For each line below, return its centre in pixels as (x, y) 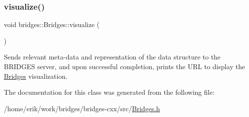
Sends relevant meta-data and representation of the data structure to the (112, 57)
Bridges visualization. (36, 76)
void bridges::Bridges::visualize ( (52, 24)
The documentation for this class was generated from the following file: (109, 92)
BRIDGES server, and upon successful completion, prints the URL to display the (124, 66)
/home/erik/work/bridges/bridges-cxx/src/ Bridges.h (82, 108)
